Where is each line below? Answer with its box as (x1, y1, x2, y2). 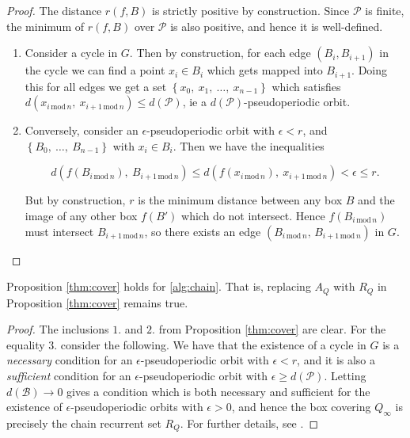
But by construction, (25, 192, 126, 208)
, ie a (182, 93, 207, 110)
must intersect (25, 223, 94, 239)
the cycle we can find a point (25, 62, 165, 78)
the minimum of (6, 17, 84, 34)
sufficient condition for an (6, 368, 131, 384)
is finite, (365, 2, 404, 18)
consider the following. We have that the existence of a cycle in (60, 336, 366, 352)
